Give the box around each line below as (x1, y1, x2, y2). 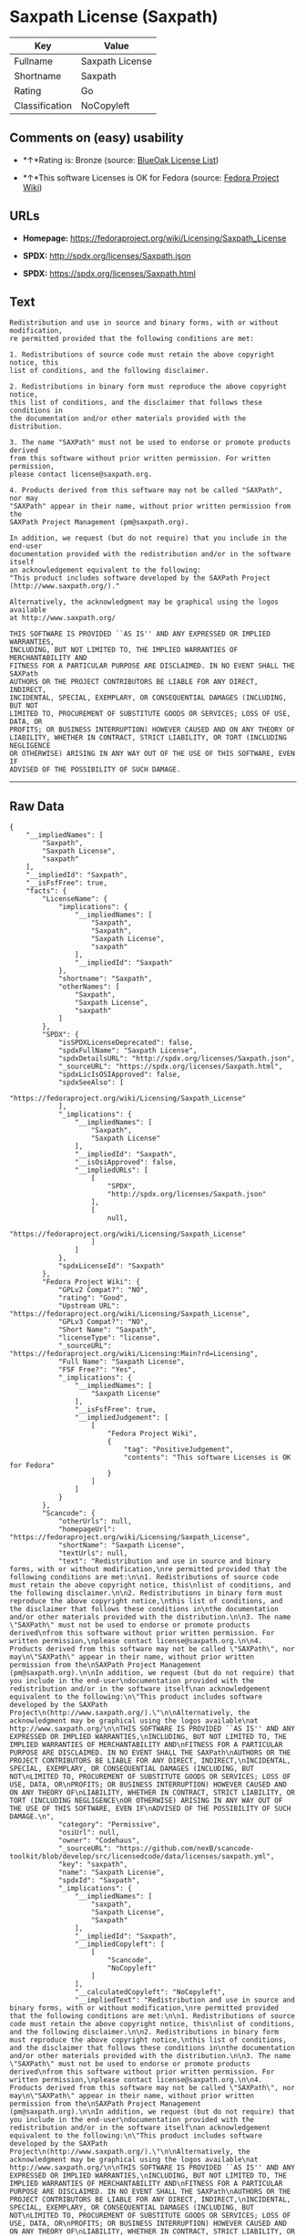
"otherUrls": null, (57, 1517, 132, 1527)
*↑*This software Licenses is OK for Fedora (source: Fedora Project (22, 171, 280, 183)
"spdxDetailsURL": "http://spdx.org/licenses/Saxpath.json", (57, 1054, 296, 1063)
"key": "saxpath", (57, 1860, 128, 1869)
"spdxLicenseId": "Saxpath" (57, 1261, 166, 1271)
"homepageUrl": (57, 1525, 117, 1534)
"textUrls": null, (57, 1548, 128, 1558)
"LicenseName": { (42, 895, 107, 904)
